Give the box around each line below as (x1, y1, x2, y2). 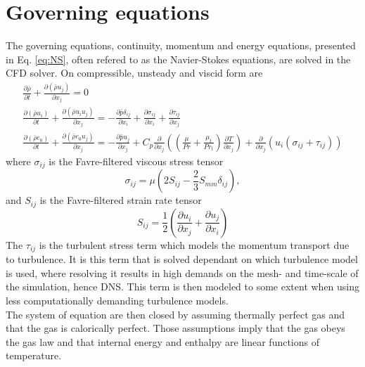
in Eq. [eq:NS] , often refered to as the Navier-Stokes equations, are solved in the (6, 51, 351, 66)
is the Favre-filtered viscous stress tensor (49, 153, 224, 168)
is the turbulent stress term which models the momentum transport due (39, 237, 350, 252)
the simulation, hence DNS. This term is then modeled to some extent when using (6, 279, 360, 294)
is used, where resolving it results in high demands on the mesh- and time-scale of (6, 265, 359, 280)
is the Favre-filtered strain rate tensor (39, 193, 202, 207)
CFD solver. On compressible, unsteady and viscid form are (6, 65, 263, 80)
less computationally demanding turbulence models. (6, 292, 229, 307)
